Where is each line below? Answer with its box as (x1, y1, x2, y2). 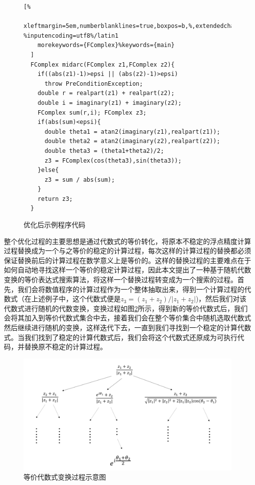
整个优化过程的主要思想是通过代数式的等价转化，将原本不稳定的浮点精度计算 (4, 236, 251, 246)
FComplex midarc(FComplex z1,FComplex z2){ (30, 61, 175, 68)
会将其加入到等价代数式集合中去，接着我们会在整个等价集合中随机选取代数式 (4, 313, 251, 323)
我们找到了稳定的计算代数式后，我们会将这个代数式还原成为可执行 (24, 332, 237, 342)
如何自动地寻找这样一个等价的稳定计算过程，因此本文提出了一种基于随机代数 (4, 265, 251, 275)
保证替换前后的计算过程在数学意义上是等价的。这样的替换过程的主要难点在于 (4, 255, 251, 265)
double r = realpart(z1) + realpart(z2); (37, 90, 175, 97)
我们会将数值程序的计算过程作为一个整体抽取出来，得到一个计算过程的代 (17, 284, 251, 294)
